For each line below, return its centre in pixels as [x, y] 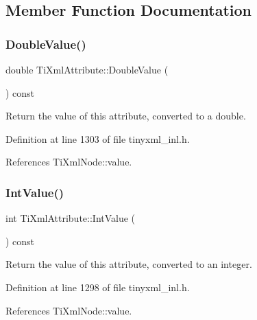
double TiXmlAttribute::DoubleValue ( [87, 69]
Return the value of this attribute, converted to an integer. [129, 264]
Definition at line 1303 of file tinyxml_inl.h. [98, 138]
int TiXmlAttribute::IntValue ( [71, 218]
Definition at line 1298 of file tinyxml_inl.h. [98, 287]
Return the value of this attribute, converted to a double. [126, 116]
